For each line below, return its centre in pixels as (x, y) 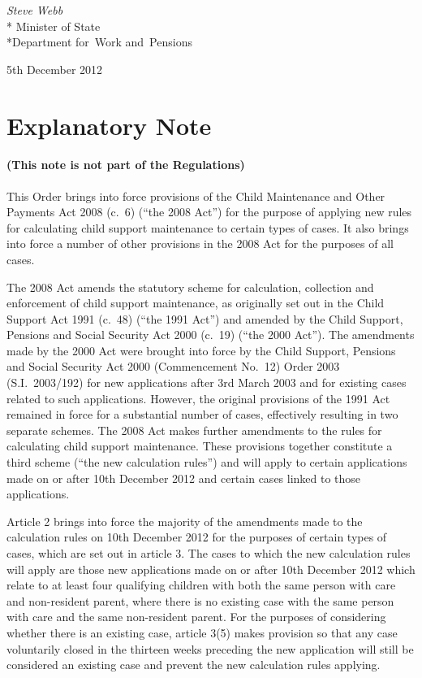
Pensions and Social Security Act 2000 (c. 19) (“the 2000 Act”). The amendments (211, 335)
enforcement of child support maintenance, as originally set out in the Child (196, 303)
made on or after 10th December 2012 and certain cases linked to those (184, 478)
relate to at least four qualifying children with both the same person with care (201, 585)
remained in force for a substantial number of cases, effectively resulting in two (202, 414)
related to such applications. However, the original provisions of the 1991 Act (198, 398)
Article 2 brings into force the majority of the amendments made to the (185, 521)
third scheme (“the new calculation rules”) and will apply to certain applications (207, 462)
